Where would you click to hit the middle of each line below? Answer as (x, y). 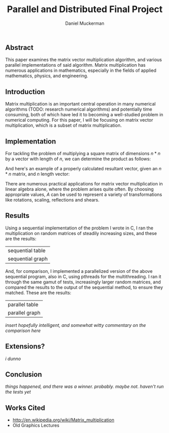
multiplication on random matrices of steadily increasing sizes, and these (81, 233)
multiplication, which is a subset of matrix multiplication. (64, 125)
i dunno (13, 358)
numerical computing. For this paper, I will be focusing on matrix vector (79, 120)
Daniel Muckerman (85, 23)
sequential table (27, 250)
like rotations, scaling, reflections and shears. (52, 200)
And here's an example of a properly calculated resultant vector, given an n (83, 168)
